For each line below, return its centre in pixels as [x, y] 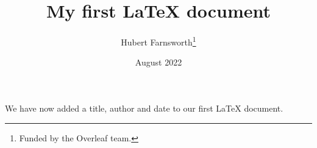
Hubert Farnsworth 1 [158, 41]
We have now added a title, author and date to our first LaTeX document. [144, 108]
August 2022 [158, 62]
